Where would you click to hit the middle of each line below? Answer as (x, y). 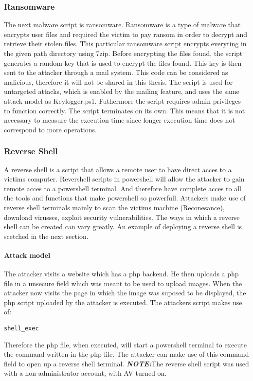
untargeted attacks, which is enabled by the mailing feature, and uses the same (122, 91)
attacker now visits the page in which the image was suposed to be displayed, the (125, 293)
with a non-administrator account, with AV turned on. (85, 373)
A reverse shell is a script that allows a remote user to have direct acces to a (118, 169)
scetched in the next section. (46, 236)
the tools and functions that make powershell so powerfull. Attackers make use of (125, 198)
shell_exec (21, 329)
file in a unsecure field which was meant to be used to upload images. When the (123, 283)
